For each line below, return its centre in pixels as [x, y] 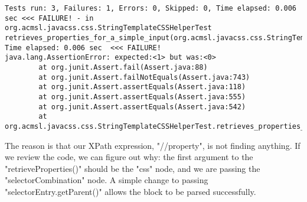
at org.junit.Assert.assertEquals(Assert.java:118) [142, 87]
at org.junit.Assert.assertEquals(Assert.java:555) [142, 97]
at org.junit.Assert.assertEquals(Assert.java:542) [142, 107]
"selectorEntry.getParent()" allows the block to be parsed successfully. [130, 191]
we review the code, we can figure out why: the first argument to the [129, 157]
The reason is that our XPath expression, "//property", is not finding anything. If [153, 145]
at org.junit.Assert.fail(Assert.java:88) [123, 67]
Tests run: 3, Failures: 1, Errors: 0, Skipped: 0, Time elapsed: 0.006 [151, 8]
